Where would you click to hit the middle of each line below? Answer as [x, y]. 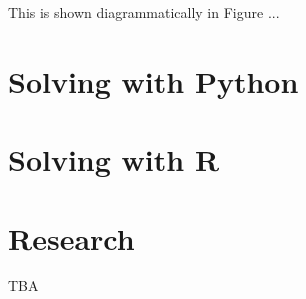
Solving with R [114, 159]
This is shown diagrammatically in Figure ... [144, 12]
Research [71, 237]
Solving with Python [153, 80]
